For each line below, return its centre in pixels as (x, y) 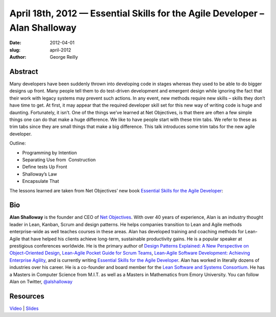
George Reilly (64, 57)
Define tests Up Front (45, 167)
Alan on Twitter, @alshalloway (41, 281)
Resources (27, 296)
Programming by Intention (50, 153)
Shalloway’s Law (40, 174)
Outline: (18, 143)
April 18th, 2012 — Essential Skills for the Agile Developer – (137, 13)
